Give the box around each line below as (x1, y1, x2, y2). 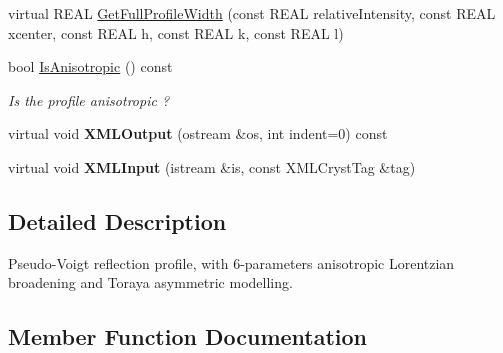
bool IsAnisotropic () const (8, 56, 173, 77)
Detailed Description (8, 205, 227, 236)
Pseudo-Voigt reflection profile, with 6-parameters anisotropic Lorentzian (8, 252, 455, 273)
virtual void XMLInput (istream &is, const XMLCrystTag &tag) (8, 156, 416, 177)
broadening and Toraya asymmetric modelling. (8, 272, 293, 293)
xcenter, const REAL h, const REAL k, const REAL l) (8, 22, 344, 43)
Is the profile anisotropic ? (8, 89, 170, 110)
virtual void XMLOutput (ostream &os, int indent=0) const (8, 123, 388, 144)
